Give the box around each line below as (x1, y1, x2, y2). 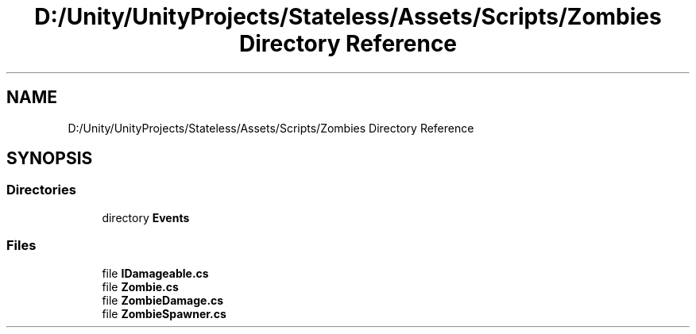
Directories (6, 182, 76, 198)
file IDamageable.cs (102, 266, 209, 280)
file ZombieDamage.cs (102, 293, 224, 307)
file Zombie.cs (102, 279, 179, 294)
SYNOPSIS (6, 148, 93, 169)
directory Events (102, 210, 190, 225)
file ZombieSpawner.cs (102, 306, 226, 321)
